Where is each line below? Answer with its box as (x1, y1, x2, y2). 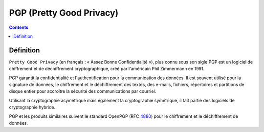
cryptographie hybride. (9, 104, 56, 110)
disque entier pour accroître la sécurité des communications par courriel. (9, 88, 156, 94)
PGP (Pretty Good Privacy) (9, 7, 119, 18)
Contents (9, 24, 29, 30)
